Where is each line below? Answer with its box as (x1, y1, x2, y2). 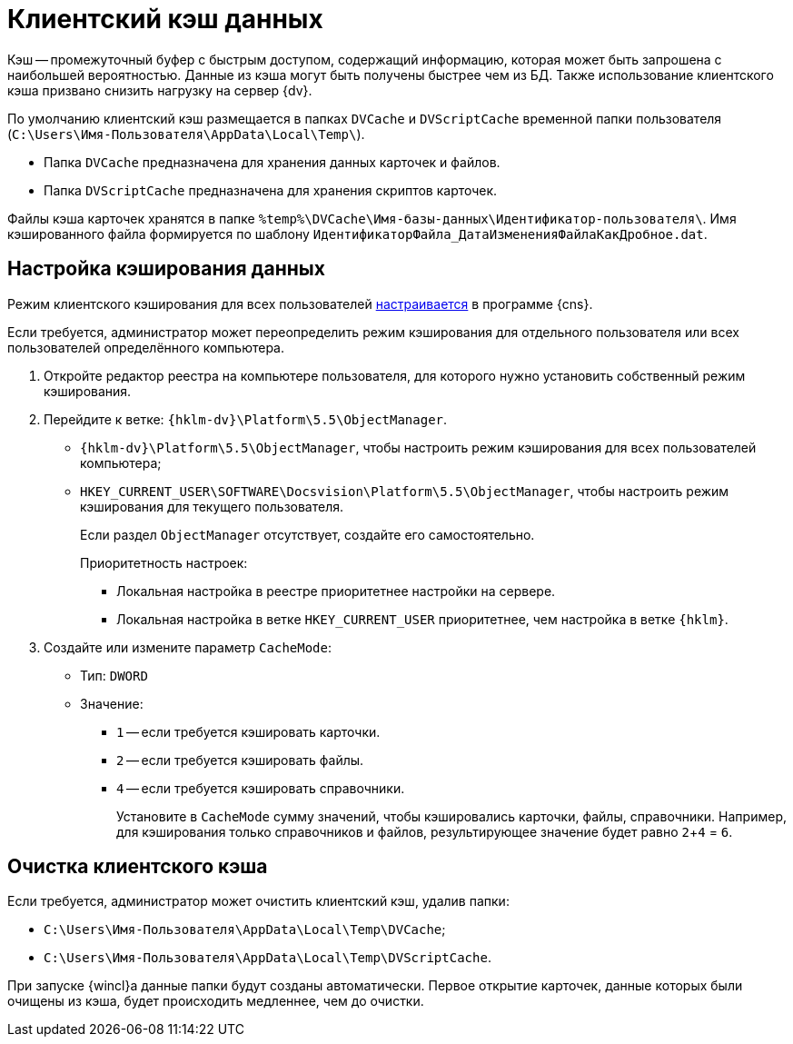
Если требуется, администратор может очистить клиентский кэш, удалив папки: (7, 893, 510, 910)
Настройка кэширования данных (7, 257, 325, 281)
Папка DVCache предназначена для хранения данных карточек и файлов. (44, 154, 501, 170)
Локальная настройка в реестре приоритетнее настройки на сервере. (116, 582, 556, 599)
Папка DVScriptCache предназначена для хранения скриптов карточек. (44, 182, 498, 198)
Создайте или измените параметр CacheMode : (44, 639, 332, 655)
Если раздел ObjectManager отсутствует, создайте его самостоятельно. (80, 526, 535, 542)
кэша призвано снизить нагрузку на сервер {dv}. (7, 82, 312, 98)
